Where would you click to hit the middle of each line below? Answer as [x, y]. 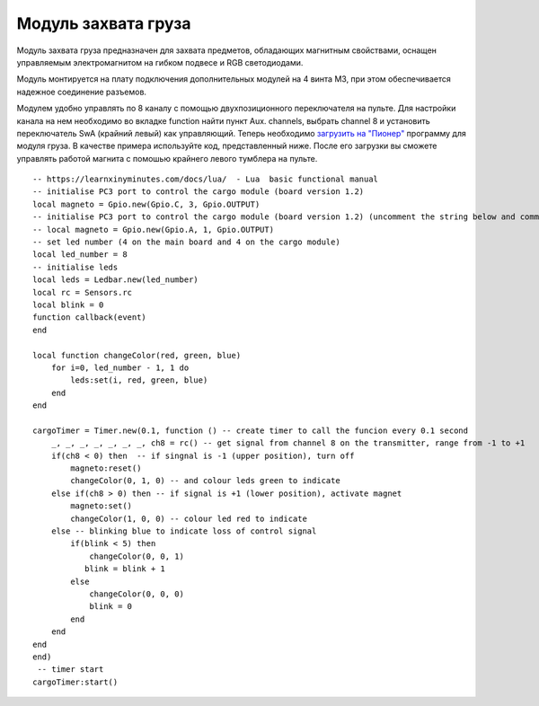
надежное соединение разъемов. [82, 92]
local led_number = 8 [80, 255]
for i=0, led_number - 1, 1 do [120, 367]
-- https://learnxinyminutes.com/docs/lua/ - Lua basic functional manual [206, 179]
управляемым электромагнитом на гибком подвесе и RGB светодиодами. [160, 62]
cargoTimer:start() [75, 682]
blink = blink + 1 [125, 569]
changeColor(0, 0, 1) [137, 556]
